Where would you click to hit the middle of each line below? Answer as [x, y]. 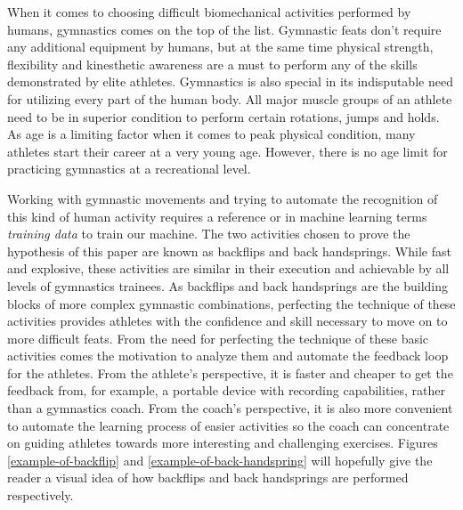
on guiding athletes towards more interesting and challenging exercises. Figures [223, 443]
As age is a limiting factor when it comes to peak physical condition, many [211, 134]
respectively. [41, 495]
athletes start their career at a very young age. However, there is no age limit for [227, 151]
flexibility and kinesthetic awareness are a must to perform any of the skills [212, 64]
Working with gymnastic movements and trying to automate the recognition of [223, 198]
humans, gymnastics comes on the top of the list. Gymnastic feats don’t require [224, 29]
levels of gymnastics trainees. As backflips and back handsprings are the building [228, 285]
